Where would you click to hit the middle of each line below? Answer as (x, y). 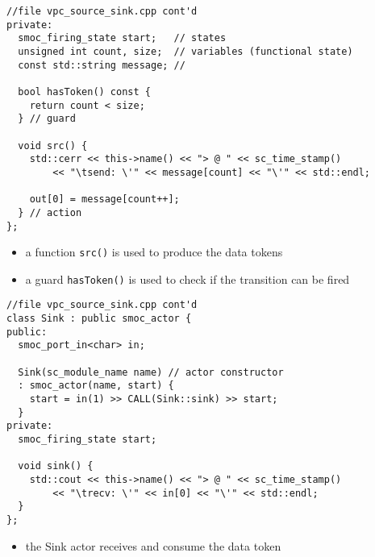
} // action (50, 212)
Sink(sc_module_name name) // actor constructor (151, 372)
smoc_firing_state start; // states (122, 38)
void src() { (53, 145)
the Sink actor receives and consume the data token (153, 545)
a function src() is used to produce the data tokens (154, 252)
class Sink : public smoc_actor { (99, 319)
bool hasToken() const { (84, 91)
